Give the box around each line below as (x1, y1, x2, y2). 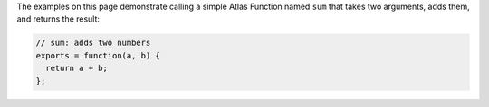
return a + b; (45, 63, 109, 74)
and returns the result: (16, 13, 100, 24)
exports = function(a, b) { (35, 50, 160, 60)
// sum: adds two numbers (35, 38, 151, 49)
